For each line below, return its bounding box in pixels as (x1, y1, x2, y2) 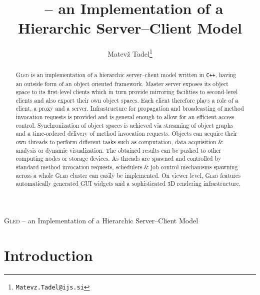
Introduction (4, 244, 93, 265)
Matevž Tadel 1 (107, 47, 152, 59)
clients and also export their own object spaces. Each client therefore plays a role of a (15, 96, 238, 104)
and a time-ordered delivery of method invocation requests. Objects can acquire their (15, 129, 237, 138)
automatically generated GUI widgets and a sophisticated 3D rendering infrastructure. (15, 179, 241, 188)
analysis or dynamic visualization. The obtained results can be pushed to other (15, 146, 221, 154)
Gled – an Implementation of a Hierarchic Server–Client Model (4, 215, 198, 226)
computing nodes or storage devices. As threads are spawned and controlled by (15, 154, 221, 163)
